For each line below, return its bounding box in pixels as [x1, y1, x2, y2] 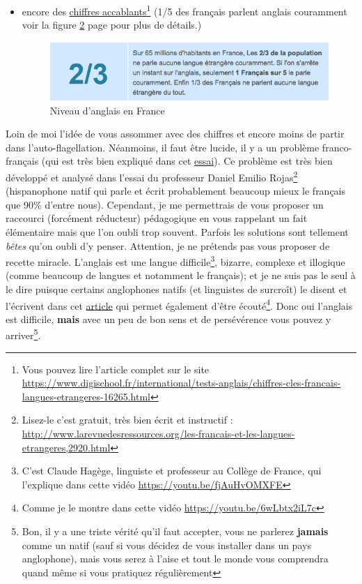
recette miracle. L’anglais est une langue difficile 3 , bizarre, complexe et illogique [6, 253, 345, 269]
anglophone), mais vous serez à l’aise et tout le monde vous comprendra [22, 551, 329, 566]
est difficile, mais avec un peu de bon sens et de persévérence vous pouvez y [6, 311, 331, 326]
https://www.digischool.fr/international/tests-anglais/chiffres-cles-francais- [22, 375, 341, 390]
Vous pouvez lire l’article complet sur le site [22, 361, 210, 376]
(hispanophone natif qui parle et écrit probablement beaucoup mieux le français [6, 184, 346, 198]
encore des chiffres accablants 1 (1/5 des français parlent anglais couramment [22, 2, 347, 18]
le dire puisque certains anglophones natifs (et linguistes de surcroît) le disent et [6, 282, 347, 297]
